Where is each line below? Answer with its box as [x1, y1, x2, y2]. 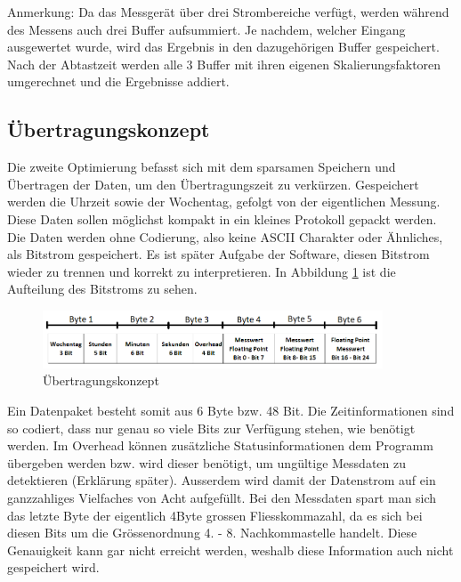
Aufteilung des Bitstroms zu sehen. [7, 279, 198, 298]
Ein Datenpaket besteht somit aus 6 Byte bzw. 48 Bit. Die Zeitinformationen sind [7, 401, 455, 420]
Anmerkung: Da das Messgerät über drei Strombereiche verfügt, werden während [7, 3, 449, 20]
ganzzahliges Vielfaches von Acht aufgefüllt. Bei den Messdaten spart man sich [7, 489, 437, 507]
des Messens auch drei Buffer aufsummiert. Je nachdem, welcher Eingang [7, 20, 406, 38]
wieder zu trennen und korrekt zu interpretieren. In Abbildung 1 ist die [7, 262, 396, 280]
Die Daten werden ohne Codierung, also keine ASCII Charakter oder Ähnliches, [7, 227, 443, 246]
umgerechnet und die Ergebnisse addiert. [7, 72, 230, 91]
